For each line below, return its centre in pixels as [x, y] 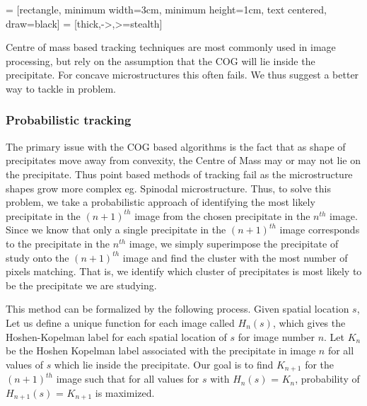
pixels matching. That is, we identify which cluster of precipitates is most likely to [184, 271]
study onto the [37, 257]
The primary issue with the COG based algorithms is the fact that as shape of [176, 146]
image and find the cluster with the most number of [235, 257]
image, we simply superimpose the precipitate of [234, 243]
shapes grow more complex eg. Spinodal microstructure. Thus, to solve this [168, 188]
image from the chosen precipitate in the [222, 215]
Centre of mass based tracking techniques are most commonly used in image [171, 47]
